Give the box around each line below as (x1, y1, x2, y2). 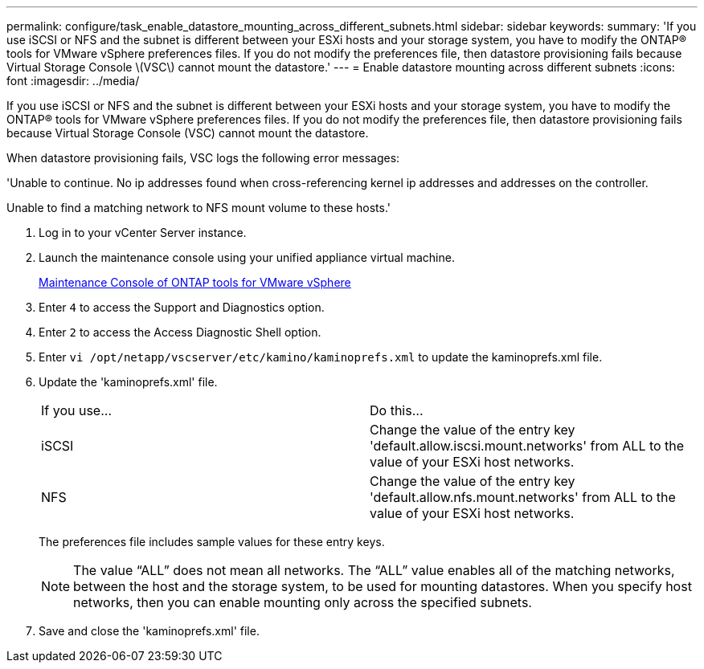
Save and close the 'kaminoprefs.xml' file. (39, 624, 260, 638)
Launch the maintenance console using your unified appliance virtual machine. (39, 251, 455, 264)
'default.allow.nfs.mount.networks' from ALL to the (370, 489, 676, 505)
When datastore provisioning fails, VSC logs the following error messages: (6, 151, 400, 165)
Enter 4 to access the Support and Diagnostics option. (39, 300, 325, 314)
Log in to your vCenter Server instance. (39, 226, 247, 239)
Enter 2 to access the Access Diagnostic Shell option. (39, 325, 321, 339)
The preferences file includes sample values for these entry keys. (39, 535, 385, 549)
